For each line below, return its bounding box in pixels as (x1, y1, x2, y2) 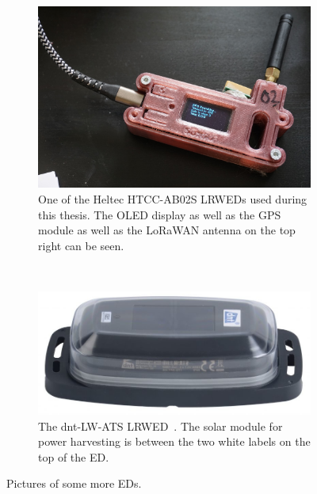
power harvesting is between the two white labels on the (38, 433, 311, 450)
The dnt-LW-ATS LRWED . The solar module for (38, 417, 283, 434)
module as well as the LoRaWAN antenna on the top (38, 222, 296, 238)
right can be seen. (38, 237, 124, 253)
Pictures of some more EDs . (6, 475, 142, 492)
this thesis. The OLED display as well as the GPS (38, 206, 281, 222)
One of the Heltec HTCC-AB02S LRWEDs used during (38, 190, 307, 207)
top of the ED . (38, 448, 109, 465)
